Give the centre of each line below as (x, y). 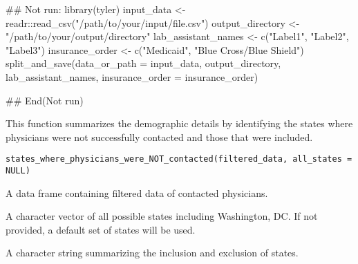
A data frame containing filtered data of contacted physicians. (137, 192)
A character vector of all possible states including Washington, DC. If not (162, 216)
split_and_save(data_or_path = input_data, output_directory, (143, 63)
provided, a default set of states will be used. (101, 229)
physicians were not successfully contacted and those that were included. (159, 136)
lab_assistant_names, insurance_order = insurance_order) (132, 76)
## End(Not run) (45, 100)
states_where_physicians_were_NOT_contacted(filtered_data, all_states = (179, 159)
